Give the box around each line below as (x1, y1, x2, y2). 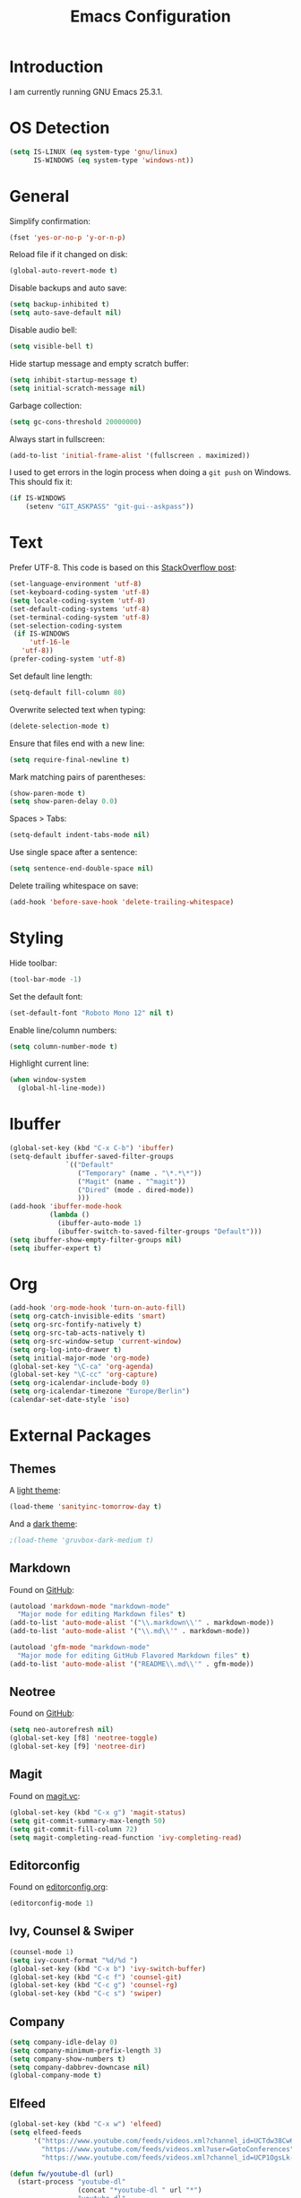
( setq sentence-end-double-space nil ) (9, 864, 154, 873)
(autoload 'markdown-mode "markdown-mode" (9, 1602, 170, 1611)
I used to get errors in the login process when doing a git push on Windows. (9, 467, 292, 478)
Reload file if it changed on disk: (9, 249, 128, 260)
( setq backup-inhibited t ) (9, 300, 110, 309)
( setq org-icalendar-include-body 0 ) (9, 1379, 150, 1388)
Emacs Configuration (70, 6, 231, 27)
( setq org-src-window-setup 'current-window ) (9, 1337, 182, 1346)
